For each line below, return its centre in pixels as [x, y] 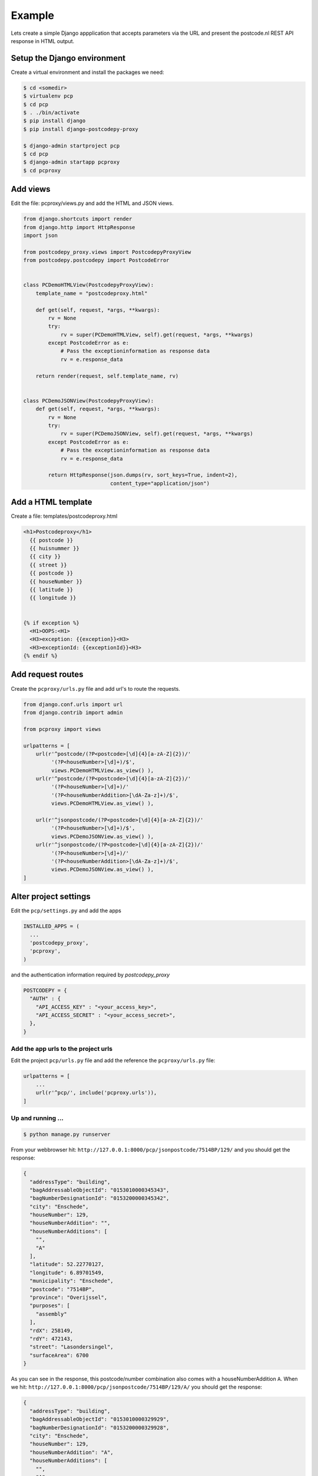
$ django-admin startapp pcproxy [72, 162]
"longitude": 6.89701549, [67, 1273]
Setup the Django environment [68, 58]
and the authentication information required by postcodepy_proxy [90, 975]
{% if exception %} [51, 623]
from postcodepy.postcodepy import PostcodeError [96, 260]
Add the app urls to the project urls [62, 1049]
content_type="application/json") [160, 483]
